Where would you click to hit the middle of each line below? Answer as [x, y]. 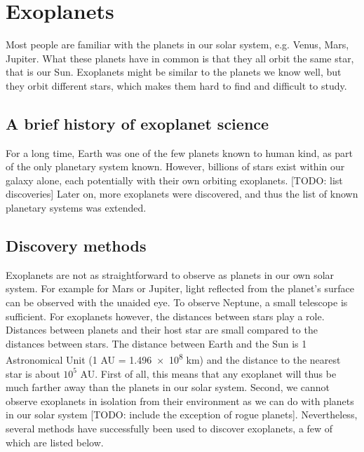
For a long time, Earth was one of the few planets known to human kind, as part [180, 152]
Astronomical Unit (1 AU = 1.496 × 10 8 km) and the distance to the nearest [173, 359]
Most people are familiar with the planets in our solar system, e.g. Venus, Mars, [177, 44]
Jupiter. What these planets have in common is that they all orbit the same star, [180, 58]
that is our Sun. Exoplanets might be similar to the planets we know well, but [174, 72]
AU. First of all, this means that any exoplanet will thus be [208, 373]
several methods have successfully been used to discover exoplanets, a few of [169, 429]
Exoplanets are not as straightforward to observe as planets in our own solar [170, 274]
